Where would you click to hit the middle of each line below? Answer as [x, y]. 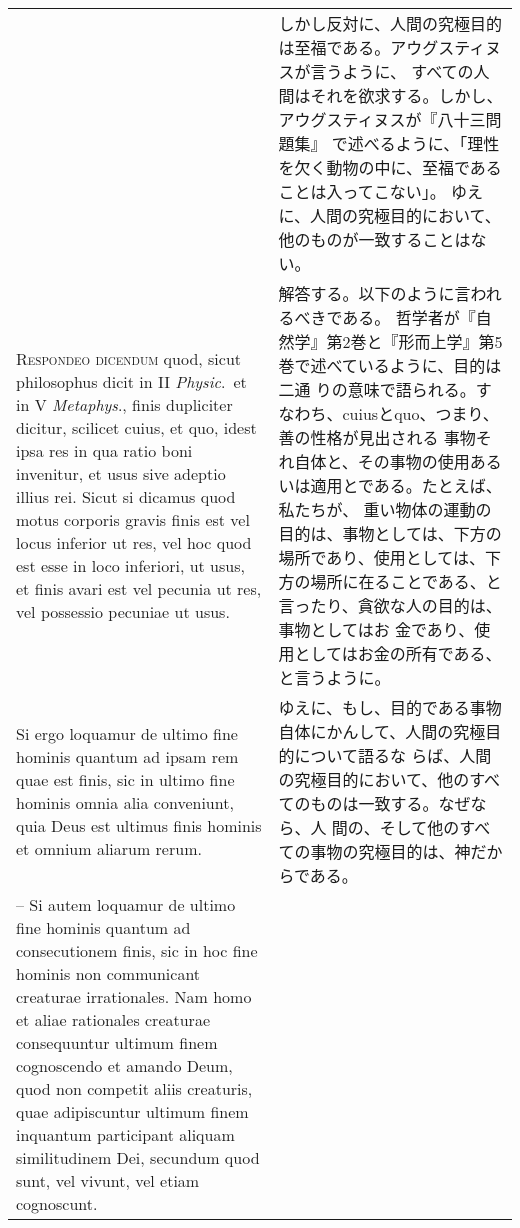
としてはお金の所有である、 [398, 653]
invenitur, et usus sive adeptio [121, 473]
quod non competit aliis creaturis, [134, 1088]
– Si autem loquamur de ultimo [126, 904]
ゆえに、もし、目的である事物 [390, 707]
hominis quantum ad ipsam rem [127, 756]
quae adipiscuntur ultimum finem [132, 1111]
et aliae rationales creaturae [113, 1019]
